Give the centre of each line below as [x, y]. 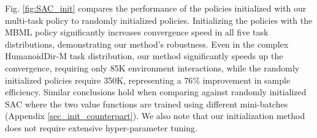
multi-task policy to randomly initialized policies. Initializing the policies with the [159, 20]
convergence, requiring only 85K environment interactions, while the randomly [152, 67]
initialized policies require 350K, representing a [93, 80]
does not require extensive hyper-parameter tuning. [101, 127]
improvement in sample [246, 80]
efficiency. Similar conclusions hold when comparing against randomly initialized [156, 92]
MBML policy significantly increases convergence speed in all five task [137, 32]
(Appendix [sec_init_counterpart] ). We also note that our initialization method [155, 116]
